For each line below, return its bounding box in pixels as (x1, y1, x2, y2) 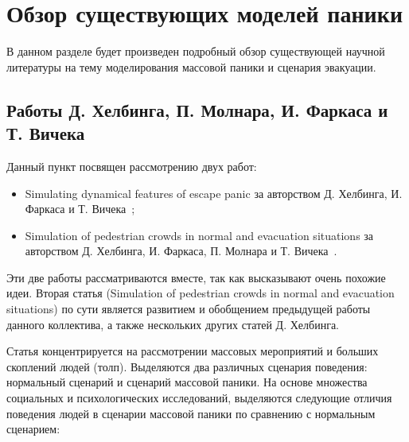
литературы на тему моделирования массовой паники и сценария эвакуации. (6, 58, 376, 75)
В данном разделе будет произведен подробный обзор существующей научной (6, 43, 385, 60)
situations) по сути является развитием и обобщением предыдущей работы (6, 300, 371, 317)
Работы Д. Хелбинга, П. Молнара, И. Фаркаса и (6, 97, 388, 122)
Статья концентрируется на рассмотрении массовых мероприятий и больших (6, 343, 379, 359)
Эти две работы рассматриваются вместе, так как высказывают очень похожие (6, 269, 386, 285)
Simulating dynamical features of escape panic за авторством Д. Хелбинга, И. (25, 184, 403, 201)
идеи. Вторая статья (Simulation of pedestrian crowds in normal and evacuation (6, 285, 395, 301)
